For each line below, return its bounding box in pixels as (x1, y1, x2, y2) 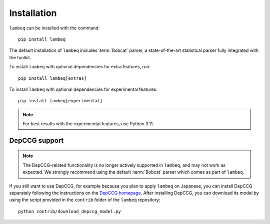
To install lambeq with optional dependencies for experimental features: (9, 86, 157, 92)
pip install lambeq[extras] (18, 75, 87, 81)
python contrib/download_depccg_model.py (18, 209, 121, 214)
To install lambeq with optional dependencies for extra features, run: (9, 64, 151, 70)
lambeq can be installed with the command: (9, 25, 100, 31)
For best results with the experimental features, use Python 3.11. (22, 121, 154, 127)
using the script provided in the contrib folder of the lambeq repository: (9, 197, 160, 203)
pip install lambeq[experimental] (18, 98, 102, 104)
